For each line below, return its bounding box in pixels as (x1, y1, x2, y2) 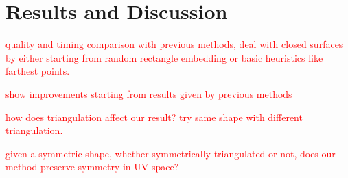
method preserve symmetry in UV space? (5, 160, 179, 174)
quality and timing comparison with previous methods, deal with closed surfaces (5, 37, 343, 51)
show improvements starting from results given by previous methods (5, 86, 292, 101)
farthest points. (5, 64, 70, 78)
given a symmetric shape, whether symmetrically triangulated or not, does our (5, 146, 336, 160)
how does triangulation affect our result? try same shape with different (5, 110, 303, 124)
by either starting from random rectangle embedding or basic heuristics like (5, 50, 323, 64)
